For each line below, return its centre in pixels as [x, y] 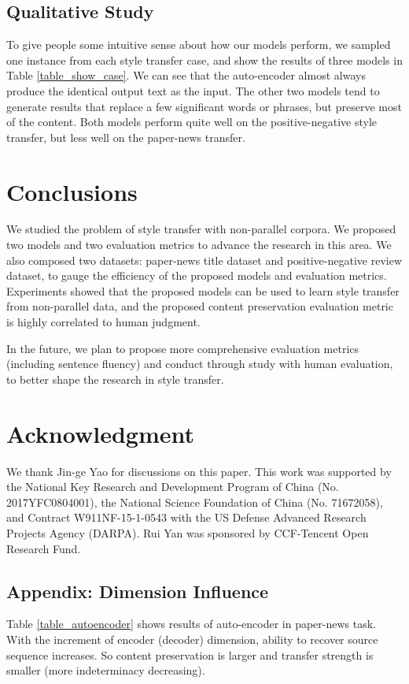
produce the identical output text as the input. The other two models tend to [193, 90]
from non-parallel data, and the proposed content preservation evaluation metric [200, 306]
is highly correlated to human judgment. [103, 322]
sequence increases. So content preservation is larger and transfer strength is [190, 654]
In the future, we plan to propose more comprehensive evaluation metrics [183, 348]
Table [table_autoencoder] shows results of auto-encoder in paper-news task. [192, 624]
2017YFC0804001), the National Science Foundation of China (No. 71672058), [195, 502]
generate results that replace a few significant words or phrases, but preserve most [204, 106]
